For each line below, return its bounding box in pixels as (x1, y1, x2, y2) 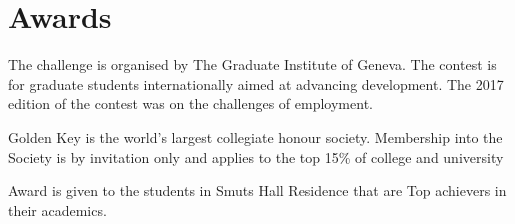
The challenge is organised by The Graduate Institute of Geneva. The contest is (8, 54, 497, 75)
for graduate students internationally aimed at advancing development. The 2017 (8, 73, 504, 94)
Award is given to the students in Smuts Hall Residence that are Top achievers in (8, 180, 507, 201)
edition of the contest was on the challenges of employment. (8, 93, 373, 114)
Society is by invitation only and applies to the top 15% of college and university (8, 146, 504, 167)
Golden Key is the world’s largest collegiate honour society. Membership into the (8, 126, 503, 147)
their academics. (8, 199, 107, 220)
